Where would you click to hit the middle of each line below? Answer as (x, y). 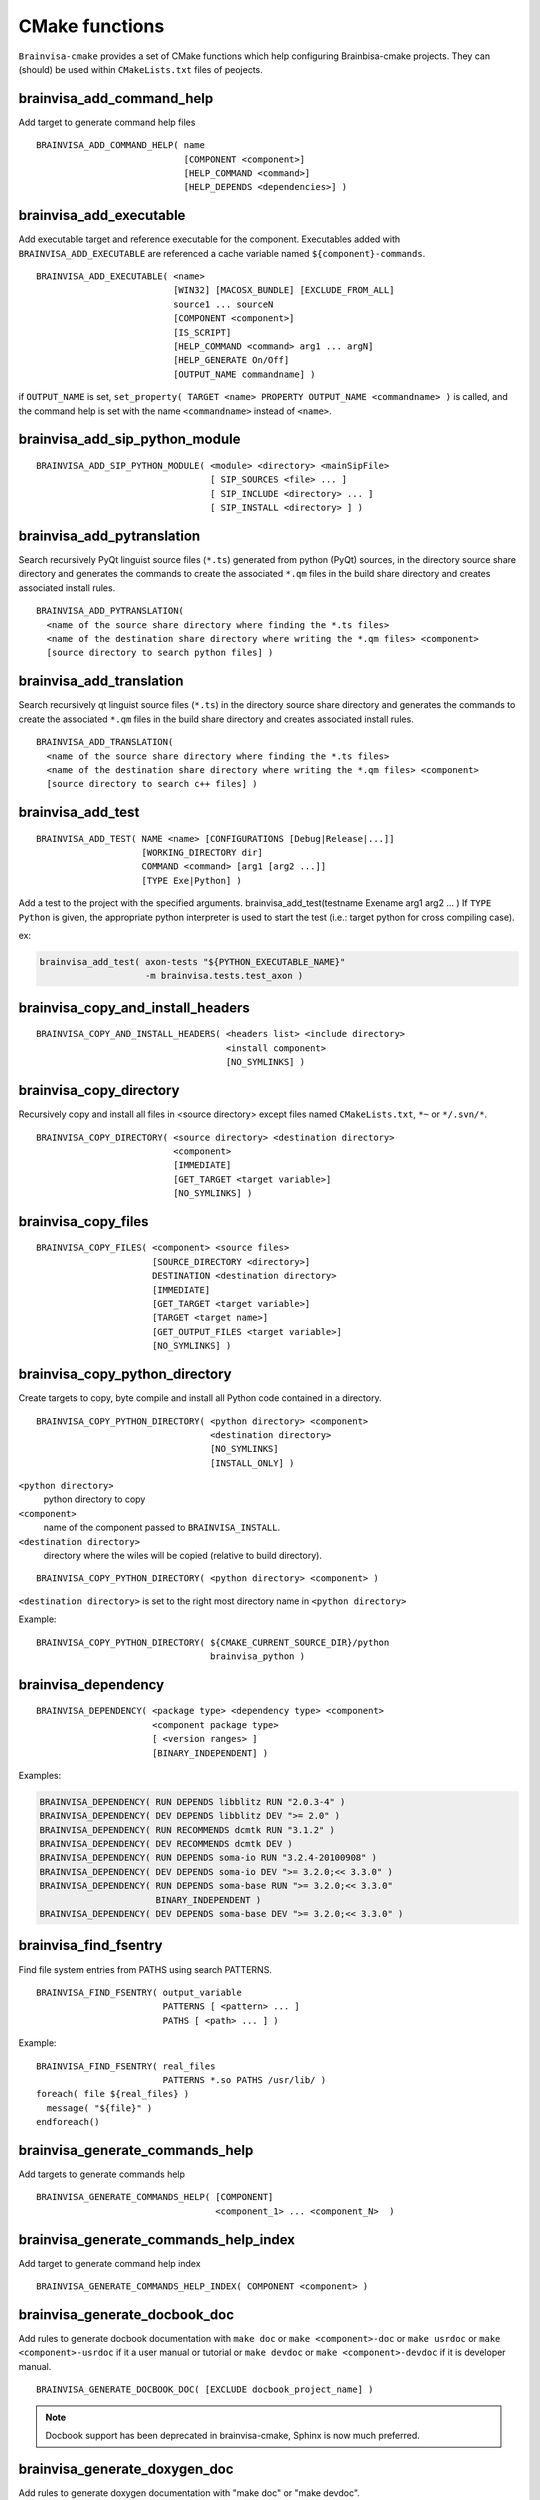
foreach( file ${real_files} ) (113, 2094)
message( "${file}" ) (99, 2108)
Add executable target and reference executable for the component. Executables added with (209, 239)
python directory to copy (94, 1499)
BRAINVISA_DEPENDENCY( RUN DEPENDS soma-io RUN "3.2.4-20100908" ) (208, 1858)
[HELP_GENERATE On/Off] (231, 360)
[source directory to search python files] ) (160, 653)
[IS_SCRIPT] (202, 332)
